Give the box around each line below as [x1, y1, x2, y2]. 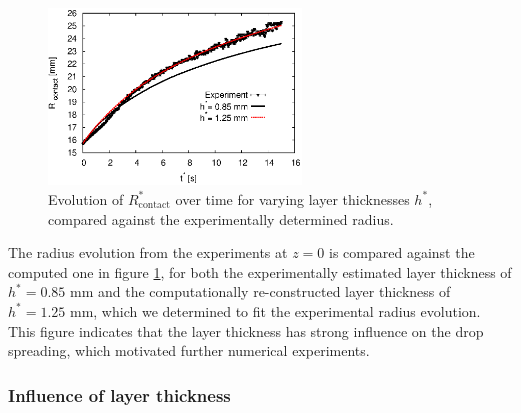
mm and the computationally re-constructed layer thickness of [69, 281, 451, 302]
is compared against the [329, 242, 475, 263]
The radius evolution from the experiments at [8, 242, 288, 263]
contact [138, 200, 171, 211]
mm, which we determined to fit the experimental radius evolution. [69, 300, 481, 321]
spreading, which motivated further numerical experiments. [8, 340, 370, 361]
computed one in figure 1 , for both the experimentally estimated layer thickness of [8, 261, 512, 282]
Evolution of [48, 188, 124, 209]
